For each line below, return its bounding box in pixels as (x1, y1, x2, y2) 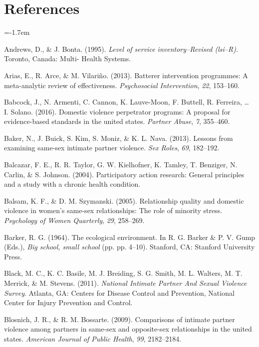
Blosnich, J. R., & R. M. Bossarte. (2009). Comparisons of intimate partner (4, 314, 235, 324)
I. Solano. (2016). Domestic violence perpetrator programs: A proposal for (4, 106, 231, 116)
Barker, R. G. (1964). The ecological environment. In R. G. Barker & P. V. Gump (4, 231, 256, 242)
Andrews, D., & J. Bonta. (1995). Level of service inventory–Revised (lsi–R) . (4, 43, 238, 54)
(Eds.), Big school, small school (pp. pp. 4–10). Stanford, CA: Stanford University (4, 241, 255, 252)
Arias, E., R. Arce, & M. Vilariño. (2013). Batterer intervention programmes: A (4, 70, 248, 80)
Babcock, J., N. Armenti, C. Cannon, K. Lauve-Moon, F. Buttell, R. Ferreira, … (4, 97, 249, 107)
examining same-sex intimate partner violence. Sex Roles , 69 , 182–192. (4, 142, 220, 153)
